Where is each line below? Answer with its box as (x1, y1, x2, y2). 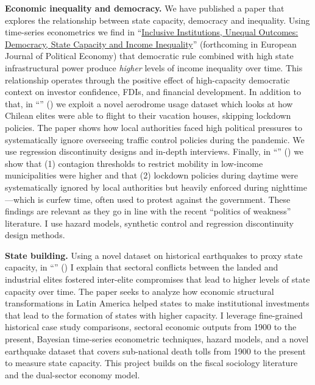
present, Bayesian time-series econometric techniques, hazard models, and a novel (5, 333, 309, 345)
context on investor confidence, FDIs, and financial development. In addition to (5, 85, 301, 98)
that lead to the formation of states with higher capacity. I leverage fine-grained (5, 308, 303, 321)
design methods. (5, 228, 65, 241)
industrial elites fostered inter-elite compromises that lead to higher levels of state (5, 273, 310, 286)
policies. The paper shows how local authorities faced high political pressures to (5, 121, 302, 133)
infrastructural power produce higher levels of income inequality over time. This (5, 61, 303, 74)
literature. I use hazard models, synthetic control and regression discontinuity (5, 216, 294, 229)
